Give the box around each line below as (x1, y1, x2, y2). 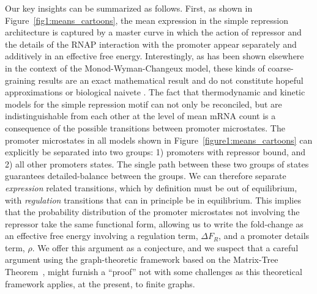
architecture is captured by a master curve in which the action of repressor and (5, 26, 302, 39)
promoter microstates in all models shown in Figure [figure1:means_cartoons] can (5, 133, 313, 146)
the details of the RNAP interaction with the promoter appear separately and (5, 37, 297, 50)
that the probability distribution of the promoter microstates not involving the (5, 205, 300, 218)
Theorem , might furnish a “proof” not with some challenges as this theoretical (5, 265, 302, 278)
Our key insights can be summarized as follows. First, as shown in (5, 2, 253, 14)
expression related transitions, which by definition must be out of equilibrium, (5, 181, 297, 194)
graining (5, 73, 35, 86)
